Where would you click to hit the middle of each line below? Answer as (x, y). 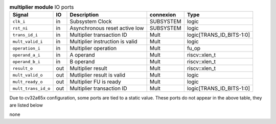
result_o (23, 68)
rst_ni (20, 28)
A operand (82, 55)
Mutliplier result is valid (97, 75)
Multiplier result (88, 68)
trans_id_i (25, 35)
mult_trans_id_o (31, 89)
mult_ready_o (28, 82)
